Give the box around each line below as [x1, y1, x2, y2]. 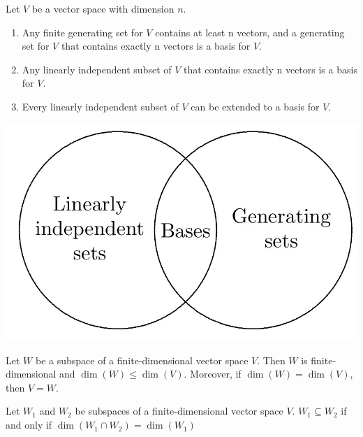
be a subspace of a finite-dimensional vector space [35, 352, 249, 367]
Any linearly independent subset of [22, 62, 172, 76]
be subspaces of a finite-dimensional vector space [75, 403, 283, 418]
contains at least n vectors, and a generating [155, 24, 345, 39]
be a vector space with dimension [31, 1, 175, 15]
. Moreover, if [184, 366, 242, 381]
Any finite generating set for [22, 24, 143, 39]
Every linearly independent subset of [22, 99, 179, 113]
